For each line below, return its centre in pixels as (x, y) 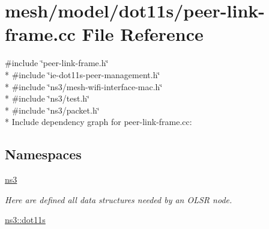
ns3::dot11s (25, 220)
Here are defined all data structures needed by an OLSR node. (119, 199)
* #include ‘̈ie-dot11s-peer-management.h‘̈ (83, 74)
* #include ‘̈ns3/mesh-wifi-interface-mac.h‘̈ (84, 86)
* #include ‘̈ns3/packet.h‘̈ (52, 110)
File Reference (143, 34)
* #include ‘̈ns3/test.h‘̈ (47, 98)
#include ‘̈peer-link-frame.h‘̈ (57, 63)
